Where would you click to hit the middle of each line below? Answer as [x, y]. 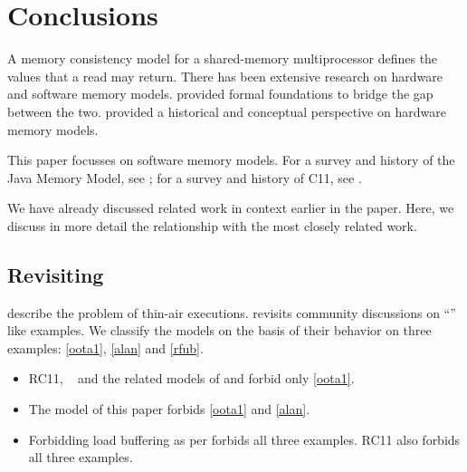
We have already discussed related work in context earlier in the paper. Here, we [231, 208]
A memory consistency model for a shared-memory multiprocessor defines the [223, 58]
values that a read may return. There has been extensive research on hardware [225, 76]
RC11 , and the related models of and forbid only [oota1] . [191, 378]
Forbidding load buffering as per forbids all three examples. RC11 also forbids [244, 439]
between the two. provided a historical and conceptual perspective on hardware [227, 111]
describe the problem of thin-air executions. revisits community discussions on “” [232, 312]
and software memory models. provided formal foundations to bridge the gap [220, 94]
